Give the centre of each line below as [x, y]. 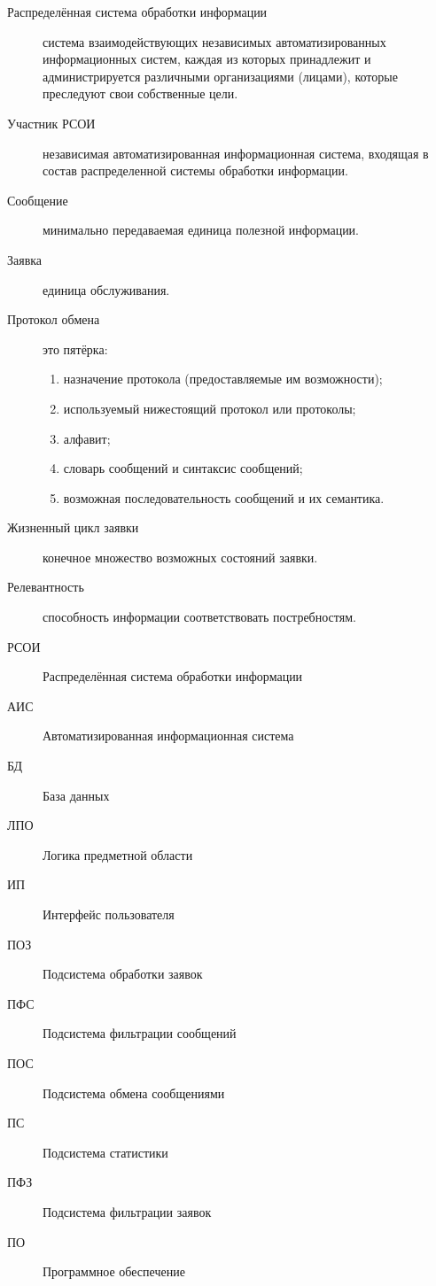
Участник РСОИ [51, 123]
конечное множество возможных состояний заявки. [180, 557]
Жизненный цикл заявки [73, 527]
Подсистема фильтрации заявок [127, 1211]
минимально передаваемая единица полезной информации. [201, 230]
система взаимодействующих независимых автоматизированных [214, 41]
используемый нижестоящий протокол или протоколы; [210, 408]
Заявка [25, 259]
